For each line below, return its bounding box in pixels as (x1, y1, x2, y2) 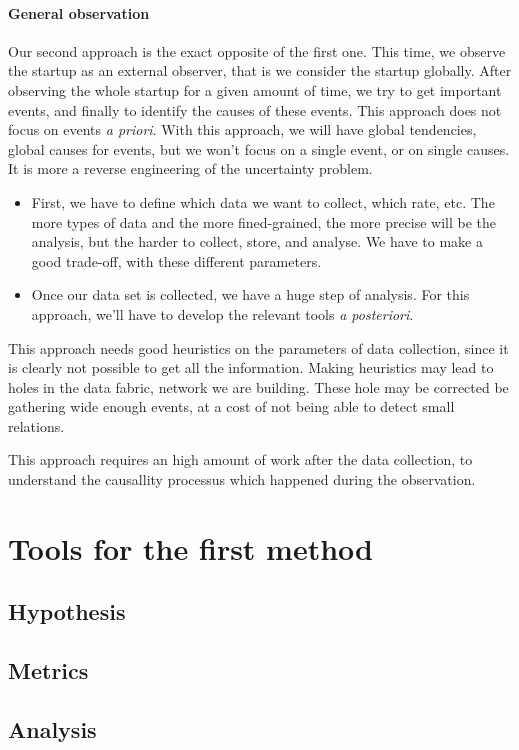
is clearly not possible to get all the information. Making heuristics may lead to (8, 357, 494, 378)
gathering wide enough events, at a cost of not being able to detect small (8, 396, 455, 417)
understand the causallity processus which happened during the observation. (8, 469, 476, 490)
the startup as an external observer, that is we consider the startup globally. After (8, 60, 512, 81)
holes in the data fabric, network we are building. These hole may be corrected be (8, 376, 509, 397)
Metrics (8, 655, 89, 686)
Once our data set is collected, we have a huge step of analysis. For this (31, 284, 470, 305)
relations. (8, 415, 65, 436)
